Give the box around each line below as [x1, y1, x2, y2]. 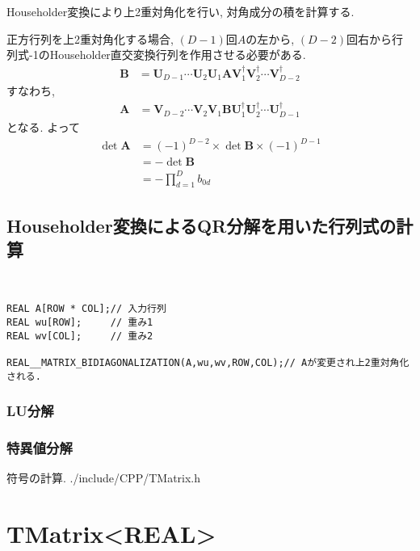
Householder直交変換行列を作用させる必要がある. [49, 46, 306, 63]
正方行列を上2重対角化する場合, [6, 30, 174, 47]
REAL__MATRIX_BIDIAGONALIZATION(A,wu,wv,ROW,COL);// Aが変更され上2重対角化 [6, 356, 409, 368]
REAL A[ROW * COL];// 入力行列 [6, 303, 166, 315]
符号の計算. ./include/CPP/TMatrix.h [6, 469, 201, 486]
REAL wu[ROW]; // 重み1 [6, 316, 153, 328]
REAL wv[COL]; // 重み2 [6, 330, 153, 342]
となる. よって [6, 118, 81, 135]
